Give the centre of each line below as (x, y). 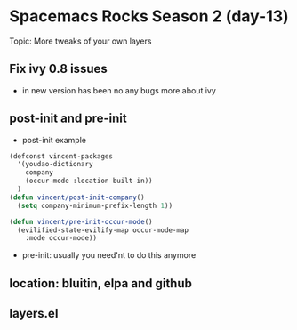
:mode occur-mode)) (61, 238)
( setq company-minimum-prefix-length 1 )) (95, 205)
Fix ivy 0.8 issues (59, 69)
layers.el (34, 314)
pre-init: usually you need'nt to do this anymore (109, 255)
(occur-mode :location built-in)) (89, 181)
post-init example (54, 140)
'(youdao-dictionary (55, 165)
